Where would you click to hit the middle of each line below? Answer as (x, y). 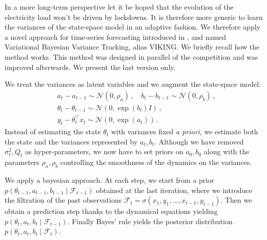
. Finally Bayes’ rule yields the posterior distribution (150, 221)
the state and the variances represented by (71, 141)
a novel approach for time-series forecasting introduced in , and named (116, 37)
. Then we (236, 200)
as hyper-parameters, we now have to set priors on (104, 151)
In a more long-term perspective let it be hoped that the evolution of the (119, 7)
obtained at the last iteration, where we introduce (174, 190)
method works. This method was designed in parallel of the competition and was (131, 56)
